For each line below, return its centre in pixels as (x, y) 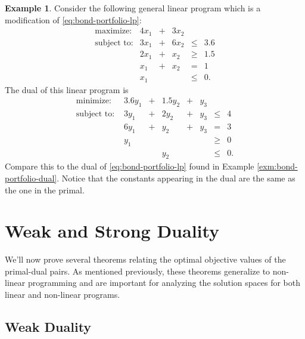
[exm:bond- (277, 166)
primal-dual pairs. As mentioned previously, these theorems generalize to (138, 271)
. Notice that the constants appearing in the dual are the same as (176, 178)
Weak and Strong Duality (112, 231)
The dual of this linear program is (67, 89)
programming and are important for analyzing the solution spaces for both (164, 283)
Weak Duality (48, 327)
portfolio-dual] (31, 178)
